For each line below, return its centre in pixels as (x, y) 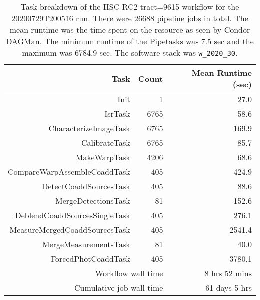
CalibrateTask (106, 143)
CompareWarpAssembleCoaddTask (69, 172)
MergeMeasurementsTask (86, 244)
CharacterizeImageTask (89, 128)
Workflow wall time (129, 273)
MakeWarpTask (103, 157)
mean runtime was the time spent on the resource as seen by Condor (130, 30)
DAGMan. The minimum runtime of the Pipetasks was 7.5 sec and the (130, 41)
